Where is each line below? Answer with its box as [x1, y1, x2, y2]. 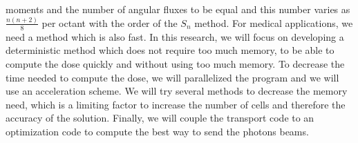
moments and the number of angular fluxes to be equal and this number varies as [6, 2, 350, 16]
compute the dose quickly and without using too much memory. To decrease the [6, 56, 345, 70]
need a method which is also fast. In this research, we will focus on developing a [6, 29, 344, 44]
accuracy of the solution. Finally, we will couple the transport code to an [6, 111, 314, 125]
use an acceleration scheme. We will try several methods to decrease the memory [6, 84, 348, 98]
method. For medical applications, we [194, 15, 353, 30]
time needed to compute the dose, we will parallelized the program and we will [6, 70, 339, 84]
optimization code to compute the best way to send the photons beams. [6, 124, 309, 138]
